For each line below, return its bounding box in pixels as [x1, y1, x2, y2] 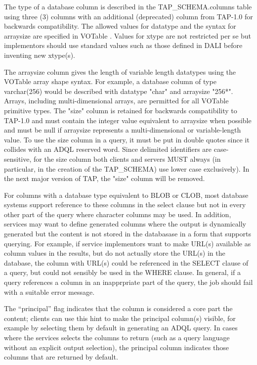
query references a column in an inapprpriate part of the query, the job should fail [4, 277, 253, 287]
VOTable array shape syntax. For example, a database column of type [4, 76, 216, 87]
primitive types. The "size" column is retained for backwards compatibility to [4, 105, 237, 115]
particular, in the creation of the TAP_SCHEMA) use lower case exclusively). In [4, 163, 250, 174]
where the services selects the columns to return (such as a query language [4, 332, 230, 342]
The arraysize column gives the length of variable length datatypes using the [4, 66, 236, 77]
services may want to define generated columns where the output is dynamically [4, 219, 246, 229]
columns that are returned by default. [4, 352, 118, 362]
